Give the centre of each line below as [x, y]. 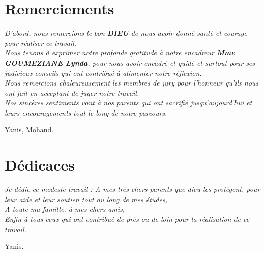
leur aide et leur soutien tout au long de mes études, [86, 199]
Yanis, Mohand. [29, 130]
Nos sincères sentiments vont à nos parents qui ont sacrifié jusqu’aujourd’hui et [128, 103]
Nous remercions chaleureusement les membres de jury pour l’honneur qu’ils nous [132, 83]
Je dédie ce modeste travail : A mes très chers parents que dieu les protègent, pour [132, 189]
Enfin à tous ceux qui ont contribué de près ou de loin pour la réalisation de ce [127, 219]
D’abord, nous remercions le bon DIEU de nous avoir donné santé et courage [126, 33]
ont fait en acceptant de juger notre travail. [72, 92]
